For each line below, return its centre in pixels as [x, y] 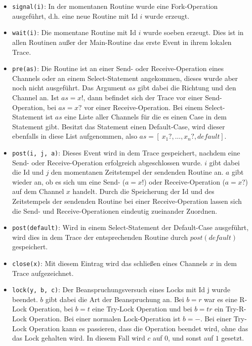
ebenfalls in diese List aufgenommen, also [75, 136]
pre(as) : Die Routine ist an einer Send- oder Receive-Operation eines [118, 68]
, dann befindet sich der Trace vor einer [143, 97]
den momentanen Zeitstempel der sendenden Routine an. [137, 172]
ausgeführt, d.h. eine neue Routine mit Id [75, 16]
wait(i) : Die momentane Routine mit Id [74, 32]
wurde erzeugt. [167, 16]
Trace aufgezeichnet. [43, 273]
